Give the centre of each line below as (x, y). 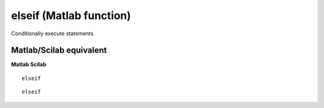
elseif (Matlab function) (71, 16)
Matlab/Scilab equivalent (59, 50)
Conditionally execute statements (52, 33)
